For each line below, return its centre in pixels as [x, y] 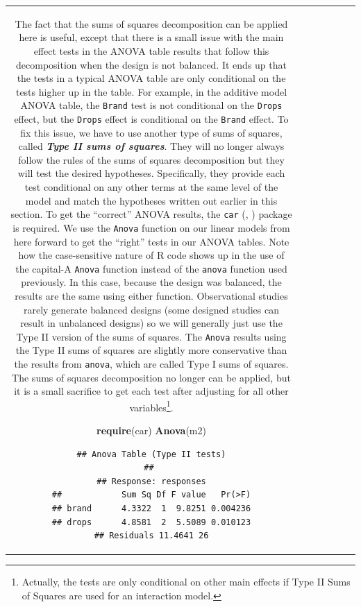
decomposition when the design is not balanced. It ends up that [151, 64]
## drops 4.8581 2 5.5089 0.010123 [151, 522]
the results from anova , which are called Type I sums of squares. [151, 363]
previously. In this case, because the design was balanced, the [151, 282]
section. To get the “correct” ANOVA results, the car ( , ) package [151, 214]
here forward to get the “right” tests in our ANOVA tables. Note [151, 241]
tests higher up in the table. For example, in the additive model [151, 91]
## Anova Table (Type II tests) [151, 454]
